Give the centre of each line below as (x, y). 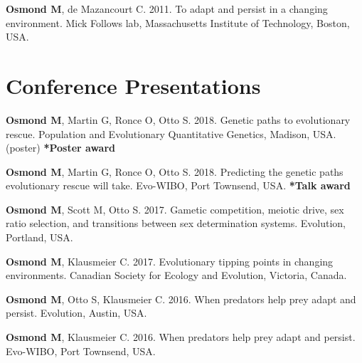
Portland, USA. (39, 237)
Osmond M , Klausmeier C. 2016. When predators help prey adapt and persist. (181, 337)
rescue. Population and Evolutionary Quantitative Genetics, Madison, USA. (171, 133)
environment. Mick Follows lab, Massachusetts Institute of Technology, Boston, (178, 22)
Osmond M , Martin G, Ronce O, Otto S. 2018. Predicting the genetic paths (175, 171)
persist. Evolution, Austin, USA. (76, 313)
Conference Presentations (133, 85)
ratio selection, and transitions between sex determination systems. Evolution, (176, 223)
